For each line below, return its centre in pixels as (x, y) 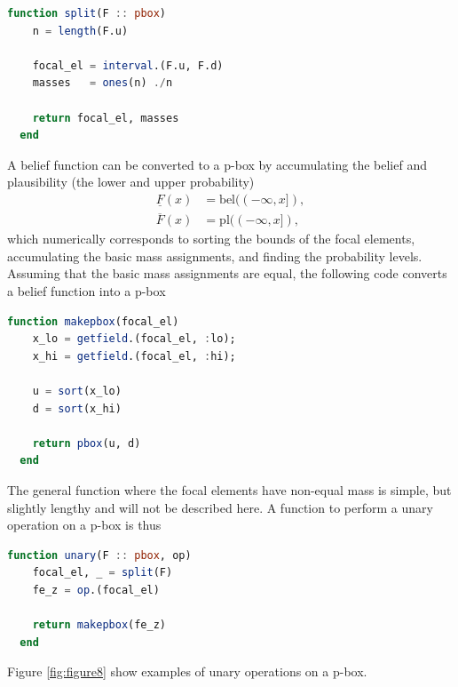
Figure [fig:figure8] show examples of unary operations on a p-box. (187, 671)
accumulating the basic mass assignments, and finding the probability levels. (215, 256)
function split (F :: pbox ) (87, 13)
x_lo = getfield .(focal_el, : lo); (134, 339)
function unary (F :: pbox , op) (99, 555)
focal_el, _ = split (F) (103, 573)
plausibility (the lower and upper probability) (131, 182)
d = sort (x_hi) (77, 408)
